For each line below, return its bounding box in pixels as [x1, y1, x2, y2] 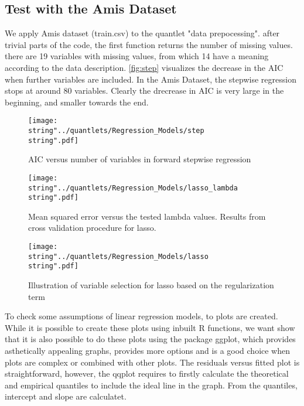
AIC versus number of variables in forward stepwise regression [28, 153, 251, 165]
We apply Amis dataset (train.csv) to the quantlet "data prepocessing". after [5, 27, 280, 39]
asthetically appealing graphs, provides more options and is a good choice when [5, 344, 291, 357]
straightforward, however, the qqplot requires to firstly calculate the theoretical [5, 367, 289, 380]
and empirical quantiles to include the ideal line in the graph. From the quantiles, [5, 378, 298, 391]
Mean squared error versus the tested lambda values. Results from [28, 210, 266, 222]
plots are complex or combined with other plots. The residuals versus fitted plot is [5, 356, 300, 368]
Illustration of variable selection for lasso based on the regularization [28, 279, 274, 291]
